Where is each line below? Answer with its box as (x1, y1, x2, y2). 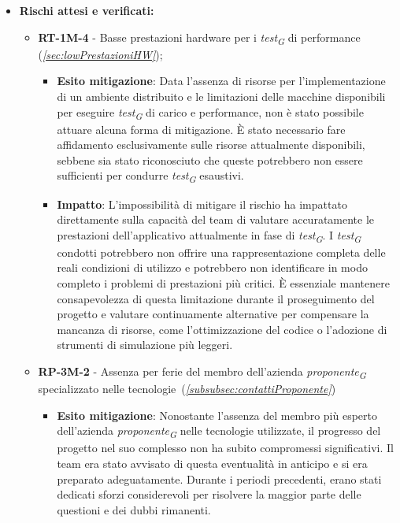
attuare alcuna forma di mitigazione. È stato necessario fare (57, 121, 346, 137)
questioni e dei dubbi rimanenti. (57, 501, 211, 517)
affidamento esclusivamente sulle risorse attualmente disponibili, (57, 136, 365, 153)
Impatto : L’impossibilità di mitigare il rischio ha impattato (57, 195, 347, 212)
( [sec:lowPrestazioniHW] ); (38, 46, 163, 62)
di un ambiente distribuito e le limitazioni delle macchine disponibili (57, 87, 386, 104)
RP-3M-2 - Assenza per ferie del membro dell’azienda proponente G (38, 363, 366, 381)
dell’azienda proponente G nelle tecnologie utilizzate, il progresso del (57, 422, 381, 441)
